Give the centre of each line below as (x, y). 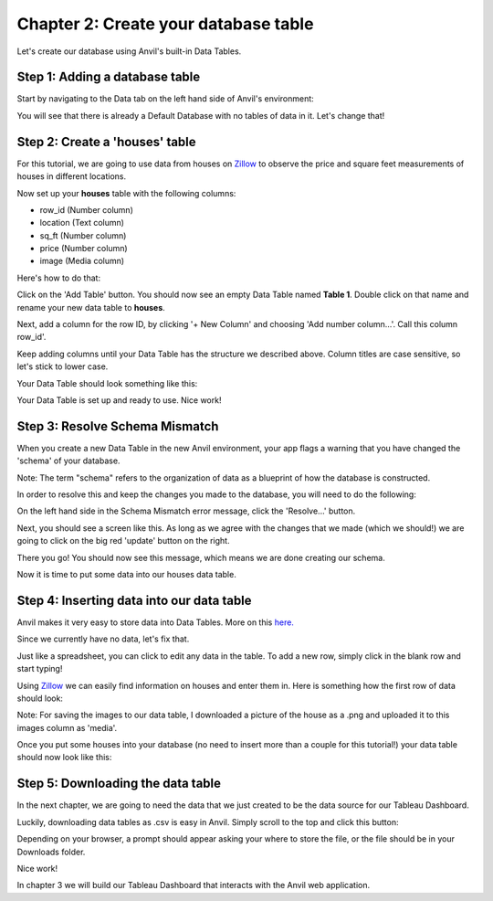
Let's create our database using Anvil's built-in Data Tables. (129, 51)
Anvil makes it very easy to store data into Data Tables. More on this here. (155, 622)
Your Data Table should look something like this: (107, 383)
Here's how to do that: (58, 278)
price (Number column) (84, 249)
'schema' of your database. (68, 461)
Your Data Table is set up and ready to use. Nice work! (119, 400)
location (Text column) (82, 223)
